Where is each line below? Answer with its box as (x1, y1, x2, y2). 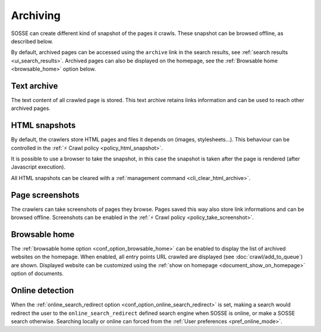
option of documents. (11, 270, 64, 277)
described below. (11, 37, 53, 45)
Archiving (11, 9, 61, 22)
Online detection (11, 286, 74, 296)
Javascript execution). (11, 163, 65, 170)
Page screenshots (11, 190, 80, 200)
